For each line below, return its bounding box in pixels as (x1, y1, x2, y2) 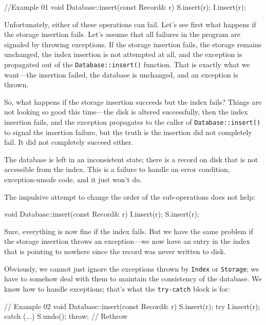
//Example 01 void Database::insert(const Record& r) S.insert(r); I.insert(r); (4, 2, 246, 12)
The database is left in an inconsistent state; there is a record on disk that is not (4, 154, 258, 164)
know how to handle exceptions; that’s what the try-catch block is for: (4, 283, 230, 294)
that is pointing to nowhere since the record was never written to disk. (4, 246, 226, 256)
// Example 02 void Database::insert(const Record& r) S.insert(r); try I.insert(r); (4, 300, 260, 311)
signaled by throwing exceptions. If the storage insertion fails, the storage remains (4, 39, 262, 49)
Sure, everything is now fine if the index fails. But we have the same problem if (4, 225, 253, 236)
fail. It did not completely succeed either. (4, 137, 134, 147)
